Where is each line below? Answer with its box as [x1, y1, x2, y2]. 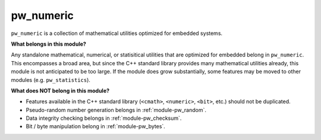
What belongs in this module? [11, 40, 86, 47]
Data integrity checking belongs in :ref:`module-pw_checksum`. [26, 114, 182, 122]
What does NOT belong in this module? [11, 87, 110, 94]
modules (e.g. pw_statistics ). [11, 76, 90, 83]
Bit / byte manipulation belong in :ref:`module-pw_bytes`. [26, 123, 166, 130]
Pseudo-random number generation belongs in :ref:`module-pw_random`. [26, 106, 206, 113]
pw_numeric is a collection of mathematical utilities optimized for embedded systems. [11, 30, 223, 37]
